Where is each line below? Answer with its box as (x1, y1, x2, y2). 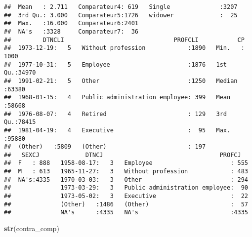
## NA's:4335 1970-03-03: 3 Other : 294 (4, 176, 248, 183)
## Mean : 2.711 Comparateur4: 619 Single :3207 (4, 3, 238, 10)
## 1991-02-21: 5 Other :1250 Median (4, 77, 238, 84)
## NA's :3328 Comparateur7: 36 (4, 28, 139, 35)
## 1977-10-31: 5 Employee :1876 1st (4, 61, 227, 68)
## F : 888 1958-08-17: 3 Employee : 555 (4, 159, 248, 167)
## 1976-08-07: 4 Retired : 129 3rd (4, 110, 227, 118)
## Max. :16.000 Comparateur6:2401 (4, 20, 139, 27)
